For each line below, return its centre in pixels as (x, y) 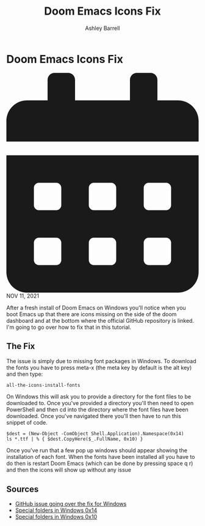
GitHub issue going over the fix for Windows (71, 504)
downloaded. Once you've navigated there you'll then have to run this (94, 416)
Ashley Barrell (103, 28)
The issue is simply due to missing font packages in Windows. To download (101, 361)
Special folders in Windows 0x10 (56, 517)
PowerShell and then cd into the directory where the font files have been (98, 409)
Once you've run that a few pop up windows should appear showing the (97, 450)
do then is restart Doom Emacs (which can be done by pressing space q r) (100, 463)
